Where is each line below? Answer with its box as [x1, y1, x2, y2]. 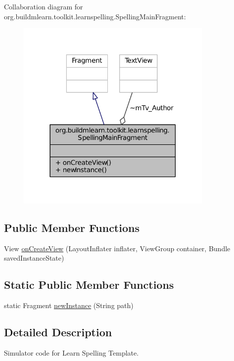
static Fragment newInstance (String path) [4, 300, 134, 311]
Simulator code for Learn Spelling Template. [4, 348, 139, 358]
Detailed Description [4, 324, 112, 340]
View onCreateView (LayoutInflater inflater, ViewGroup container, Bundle [4, 243, 231, 253]
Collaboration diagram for [4, 1, 83, 11]
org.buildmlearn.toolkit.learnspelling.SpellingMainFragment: [4, 11, 186, 21]
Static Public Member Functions [4, 277, 174, 292]
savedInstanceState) [4, 253, 64, 263]
